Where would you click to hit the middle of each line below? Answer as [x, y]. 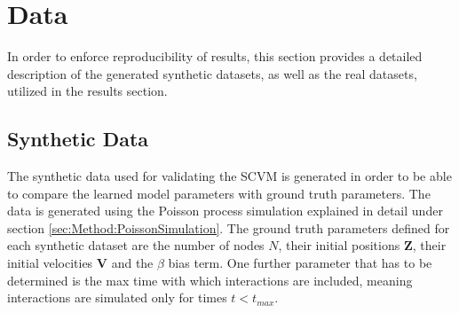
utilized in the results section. [87, 91]
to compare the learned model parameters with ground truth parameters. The [219, 193]
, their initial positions [339, 245]
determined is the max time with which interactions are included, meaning [210, 280]
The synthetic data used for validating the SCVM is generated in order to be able [229, 176]
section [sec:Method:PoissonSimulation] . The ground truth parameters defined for [229, 227]
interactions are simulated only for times [117, 297]
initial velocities [50, 263]
